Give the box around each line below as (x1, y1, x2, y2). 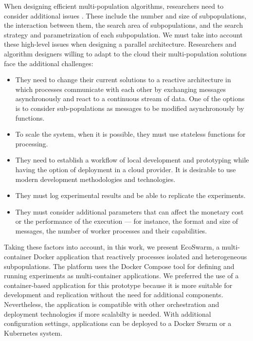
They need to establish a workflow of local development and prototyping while (15, 155, 249, 165)
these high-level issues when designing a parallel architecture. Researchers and (4, 39, 236, 49)
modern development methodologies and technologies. (15, 174, 176, 184)
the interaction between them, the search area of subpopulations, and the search (4, 20, 243, 30)
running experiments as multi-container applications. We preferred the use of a (4, 270, 239, 281)
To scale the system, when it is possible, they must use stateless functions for (15, 129, 246, 139)
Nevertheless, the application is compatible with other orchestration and (4, 299, 219, 309)
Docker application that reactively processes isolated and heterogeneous (34, 251, 247, 262)
